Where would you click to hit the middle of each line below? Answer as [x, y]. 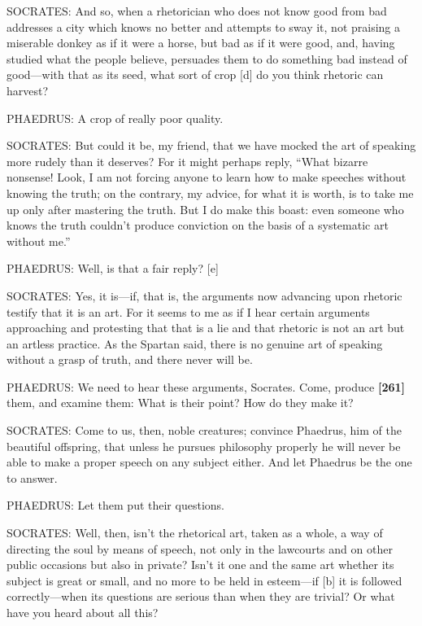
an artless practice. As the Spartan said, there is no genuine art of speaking [195, 343]
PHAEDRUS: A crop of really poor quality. [115, 118]
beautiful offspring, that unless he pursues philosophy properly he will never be [204, 446]
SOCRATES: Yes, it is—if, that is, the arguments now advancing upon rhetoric [204, 295]
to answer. [32, 477]
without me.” [39, 241]
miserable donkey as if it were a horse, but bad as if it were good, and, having [201, 43]
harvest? [28, 90]
